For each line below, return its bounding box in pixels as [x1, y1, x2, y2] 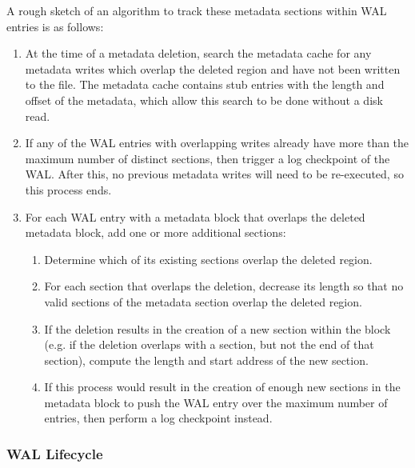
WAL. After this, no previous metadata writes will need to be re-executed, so [25, 166, 404, 182]
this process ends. [25, 181, 112, 198]
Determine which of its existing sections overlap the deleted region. [44, 250, 373, 267]
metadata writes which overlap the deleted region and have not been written [25, 60, 401, 77]
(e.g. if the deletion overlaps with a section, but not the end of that [44, 336, 374, 353]
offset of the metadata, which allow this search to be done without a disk [25, 91, 383, 108]
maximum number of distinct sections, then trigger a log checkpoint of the [25, 150, 390, 166]
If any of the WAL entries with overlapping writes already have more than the [25, 134, 409, 151]
